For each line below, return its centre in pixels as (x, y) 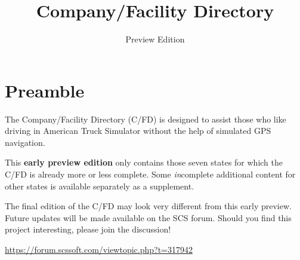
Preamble (45, 90)
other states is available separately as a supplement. (100, 186)
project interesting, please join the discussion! (88, 229)
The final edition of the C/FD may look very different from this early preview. (148, 206)
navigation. (25, 142)
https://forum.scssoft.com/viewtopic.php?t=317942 (99, 249)
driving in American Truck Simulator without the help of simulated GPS (138, 131)
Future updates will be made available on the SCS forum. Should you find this (148, 217)
